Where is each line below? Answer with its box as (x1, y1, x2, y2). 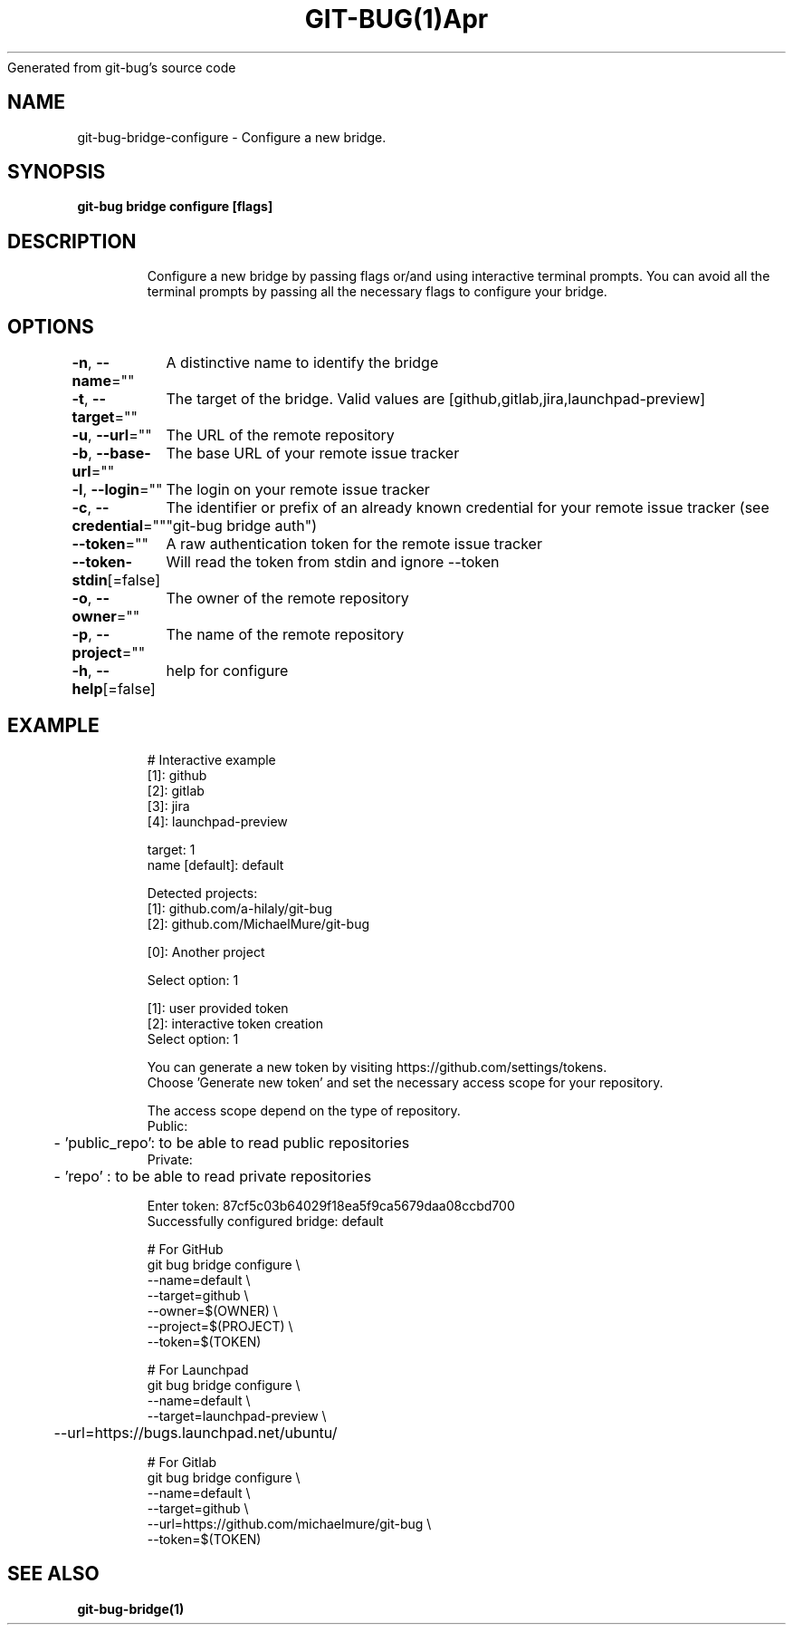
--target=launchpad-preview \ (147, 1407, 327, 1424)
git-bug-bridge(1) (77, 1600, 185, 1617)
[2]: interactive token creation (147, 1015, 323, 1031)
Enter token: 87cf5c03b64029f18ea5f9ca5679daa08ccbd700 (147, 1197, 515, 1213)
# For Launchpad (147, 1361, 249, 1377)
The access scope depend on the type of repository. (147, 1102, 461, 1118)
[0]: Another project (147, 943, 265, 960)
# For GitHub (147, 1241, 224, 1257)
